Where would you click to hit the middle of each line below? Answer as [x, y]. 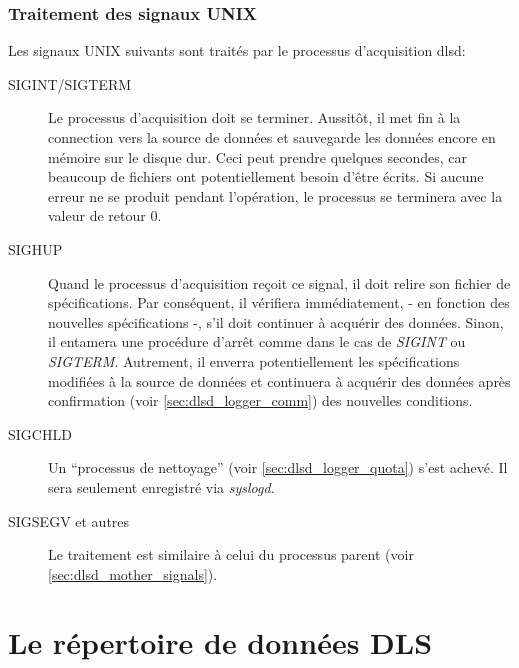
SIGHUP [35, 248]
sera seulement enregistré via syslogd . [161, 486]
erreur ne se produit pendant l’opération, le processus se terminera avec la [275, 195]
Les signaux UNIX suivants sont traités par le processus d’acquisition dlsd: [237, 50]
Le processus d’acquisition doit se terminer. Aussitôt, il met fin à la [254, 117]
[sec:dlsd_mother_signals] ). [133, 573]
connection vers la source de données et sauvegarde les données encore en [272, 137]
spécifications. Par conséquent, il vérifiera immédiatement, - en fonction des [279, 302]
